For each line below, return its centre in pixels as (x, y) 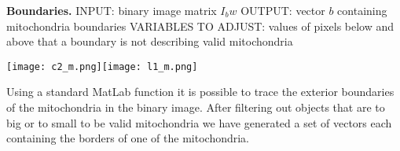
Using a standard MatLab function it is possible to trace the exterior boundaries (200, 92)
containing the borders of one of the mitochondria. (128, 138)
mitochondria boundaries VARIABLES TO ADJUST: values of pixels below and (200, 26)
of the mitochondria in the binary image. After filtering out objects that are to (196, 107)
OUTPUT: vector (283, 10)
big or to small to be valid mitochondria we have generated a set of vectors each (199, 122)
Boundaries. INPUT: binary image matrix (112, 10)
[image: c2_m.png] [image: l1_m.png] (102, 66)
